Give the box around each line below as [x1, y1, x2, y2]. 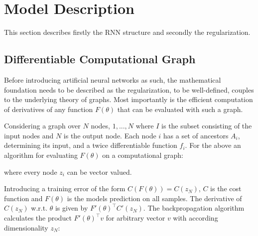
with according [173, 213, 218, 223]
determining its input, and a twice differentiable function [4, 140, 177, 150]
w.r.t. [31, 203, 48, 213]
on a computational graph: [102, 150, 183, 160]
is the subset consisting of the [161, 120, 252, 131]
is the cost [210, 183, 242, 194]
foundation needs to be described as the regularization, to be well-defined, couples [4, 84, 254, 95]
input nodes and [4, 130, 54, 140]
